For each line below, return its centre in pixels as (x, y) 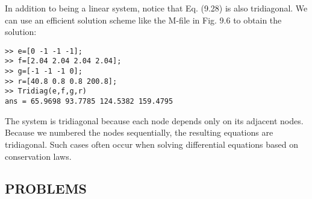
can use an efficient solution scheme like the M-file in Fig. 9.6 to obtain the (143, 20)
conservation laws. (38, 156)
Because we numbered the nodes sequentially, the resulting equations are (139, 132)
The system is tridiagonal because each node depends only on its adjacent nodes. (154, 120)
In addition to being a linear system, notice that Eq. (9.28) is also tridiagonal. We (156, 8)
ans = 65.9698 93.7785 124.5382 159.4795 (89, 102)
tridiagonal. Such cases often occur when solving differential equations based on (152, 144)
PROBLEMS (46, 188)
